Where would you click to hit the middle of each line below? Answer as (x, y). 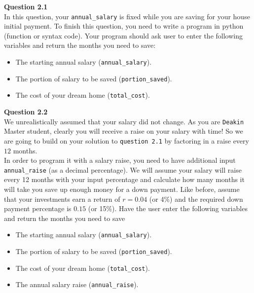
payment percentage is (38, 208)
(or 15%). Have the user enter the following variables (168, 208)
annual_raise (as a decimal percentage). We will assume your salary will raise (123, 169)
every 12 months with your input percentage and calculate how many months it (124, 179)
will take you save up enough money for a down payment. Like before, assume (122, 189)
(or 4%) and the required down (196, 199)
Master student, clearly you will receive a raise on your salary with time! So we (124, 131)
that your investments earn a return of (62, 199)
